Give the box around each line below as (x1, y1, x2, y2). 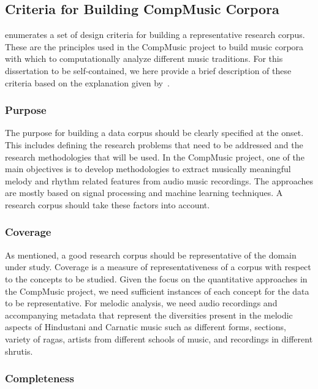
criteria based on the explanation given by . (5, 76, 170, 89)
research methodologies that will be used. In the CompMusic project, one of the (5, 150, 305, 163)
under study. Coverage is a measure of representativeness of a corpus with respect (5, 260, 311, 273)
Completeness (5, 371, 74, 386)
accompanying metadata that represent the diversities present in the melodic (5, 308, 293, 321)
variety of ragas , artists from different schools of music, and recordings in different (5, 332, 313, 345)
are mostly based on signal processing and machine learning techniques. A (5, 186, 283, 199)
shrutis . (5, 344, 33, 357)
